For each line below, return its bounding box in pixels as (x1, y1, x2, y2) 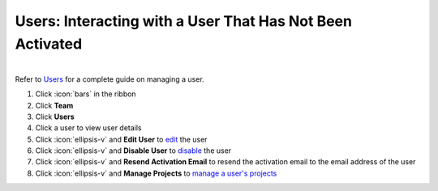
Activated (15, 35, 83, 53)
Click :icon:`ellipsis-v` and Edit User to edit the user (35, 134, 208, 144)
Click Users (35, 112, 75, 121)
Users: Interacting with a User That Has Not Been (15, 12, 353, 30)
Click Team (35, 100, 74, 110)
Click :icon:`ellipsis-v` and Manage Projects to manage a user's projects (35, 168, 277, 178)
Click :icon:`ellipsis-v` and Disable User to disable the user (35, 146, 232, 155)
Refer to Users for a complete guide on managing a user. (15, 74, 204, 84)
